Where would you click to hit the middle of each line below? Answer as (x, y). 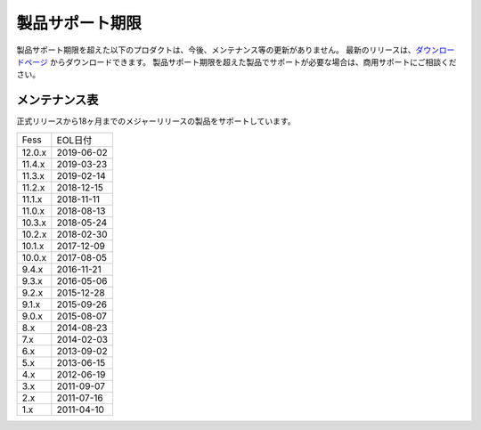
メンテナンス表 (57, 100)
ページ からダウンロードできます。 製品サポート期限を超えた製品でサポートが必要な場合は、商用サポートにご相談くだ (240, 61)
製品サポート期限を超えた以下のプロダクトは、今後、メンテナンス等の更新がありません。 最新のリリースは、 (216, 50)
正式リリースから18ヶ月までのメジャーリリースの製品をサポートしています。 (156, 121)
